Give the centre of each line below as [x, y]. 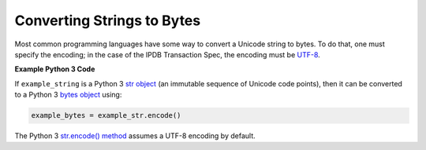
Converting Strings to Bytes [108, 20]
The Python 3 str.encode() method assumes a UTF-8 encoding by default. [135, 136]
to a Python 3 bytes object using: [68, 95]
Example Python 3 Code [55, 69]
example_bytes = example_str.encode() [106, 115]
